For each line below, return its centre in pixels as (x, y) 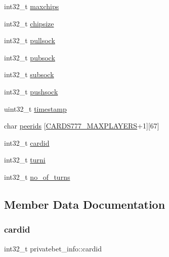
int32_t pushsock (31, 91)
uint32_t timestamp (35, 108)
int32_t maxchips (32, 6)
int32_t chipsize (29, 23)
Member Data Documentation (85, 204)
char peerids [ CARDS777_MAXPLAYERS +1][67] (82, 126)
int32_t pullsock (30, 40)
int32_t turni (25, 160)
